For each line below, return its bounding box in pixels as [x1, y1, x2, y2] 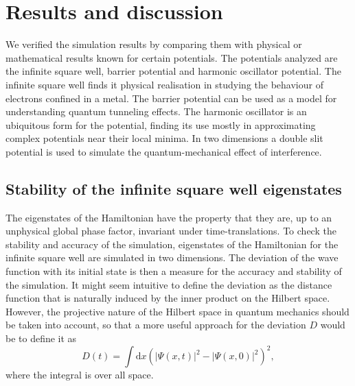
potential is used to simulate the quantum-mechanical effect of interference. [5, 144, 322, 158]
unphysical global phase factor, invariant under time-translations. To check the [5, 224, 336, 238]
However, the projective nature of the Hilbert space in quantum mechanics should [5, 304, 350, 318]
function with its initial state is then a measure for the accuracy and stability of [5, 264, 342, 278]
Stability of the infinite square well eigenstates [5, 178, 342, 199]
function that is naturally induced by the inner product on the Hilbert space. [5, 291, 330, 305]
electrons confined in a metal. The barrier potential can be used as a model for [5, 91, 337, 105]
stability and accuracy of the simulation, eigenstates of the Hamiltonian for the [5, 237, 339, 251]
